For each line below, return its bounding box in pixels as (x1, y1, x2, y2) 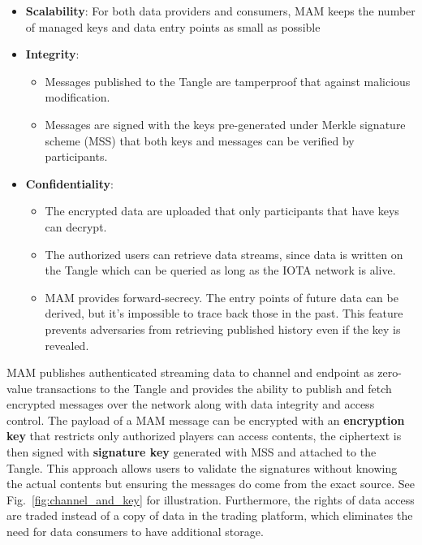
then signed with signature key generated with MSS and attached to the (6, 443, 377, 461)
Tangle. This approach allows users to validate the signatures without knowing (6, 459, 398, 476)
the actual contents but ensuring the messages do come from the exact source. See (6, 475, 415, 492)
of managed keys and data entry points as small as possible (25, 18, 321, 35)
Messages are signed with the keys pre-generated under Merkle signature (45, 115, 406, 132)
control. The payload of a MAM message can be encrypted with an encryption (6, 411, 405, 428)
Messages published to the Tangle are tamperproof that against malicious (45, 72, 411, 89)
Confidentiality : (25, 175, 114, 192)
